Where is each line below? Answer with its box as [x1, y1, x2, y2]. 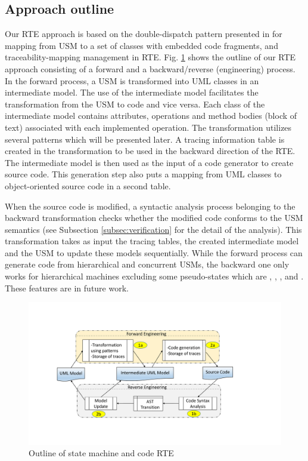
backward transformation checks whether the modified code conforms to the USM [5, 211, 303, 224]
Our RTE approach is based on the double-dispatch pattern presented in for [5, 27, 282, 40]
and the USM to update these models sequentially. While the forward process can [5, 246, 303, 259]
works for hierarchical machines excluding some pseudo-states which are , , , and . [5, 270, 304, 282]
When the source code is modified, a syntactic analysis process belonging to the [5, 199, 295, 212]
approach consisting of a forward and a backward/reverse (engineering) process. [5, 62, 295, 75]
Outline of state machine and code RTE [29, 447, 174, 459]
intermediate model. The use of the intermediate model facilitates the [5, 86, 259, 99]
